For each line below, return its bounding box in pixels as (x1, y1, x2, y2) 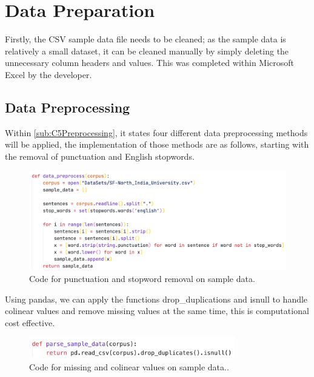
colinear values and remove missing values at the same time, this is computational (5, 304, 309, 317)
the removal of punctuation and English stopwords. (5, 149, 195, 162)
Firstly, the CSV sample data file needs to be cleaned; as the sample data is (5, 33, 286, 45)
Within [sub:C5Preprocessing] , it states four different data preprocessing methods (5, 126, 308, 139)
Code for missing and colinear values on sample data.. (29, 361, 229, 373)
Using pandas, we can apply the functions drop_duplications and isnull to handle (5, 292, 308, 305)
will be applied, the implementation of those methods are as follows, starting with (5, 138, 309, 151)
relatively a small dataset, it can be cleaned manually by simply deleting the (5, 44, 289, 57)
